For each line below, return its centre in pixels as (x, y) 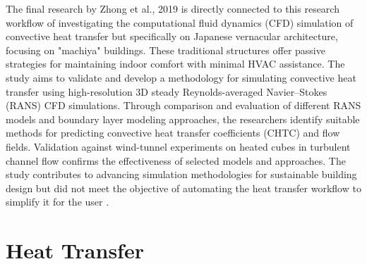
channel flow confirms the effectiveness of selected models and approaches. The (176, 160)
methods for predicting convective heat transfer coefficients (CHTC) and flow (173, 133)
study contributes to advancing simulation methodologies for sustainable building (181, 174)
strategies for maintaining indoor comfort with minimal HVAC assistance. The (175, 64)
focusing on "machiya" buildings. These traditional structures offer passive (166, 50)
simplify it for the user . (58, 202)
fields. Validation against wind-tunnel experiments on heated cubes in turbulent (178, 146)
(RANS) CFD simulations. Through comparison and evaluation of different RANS (183, 105)
